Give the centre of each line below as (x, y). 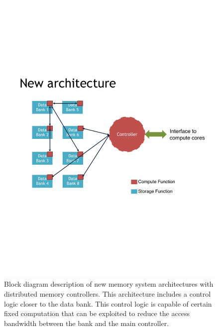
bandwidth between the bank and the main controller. (87, 323)
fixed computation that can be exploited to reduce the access (97, 313)
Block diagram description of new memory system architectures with (109, 284)
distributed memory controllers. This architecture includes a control (108, 294)
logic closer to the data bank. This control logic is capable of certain (108, 303)
